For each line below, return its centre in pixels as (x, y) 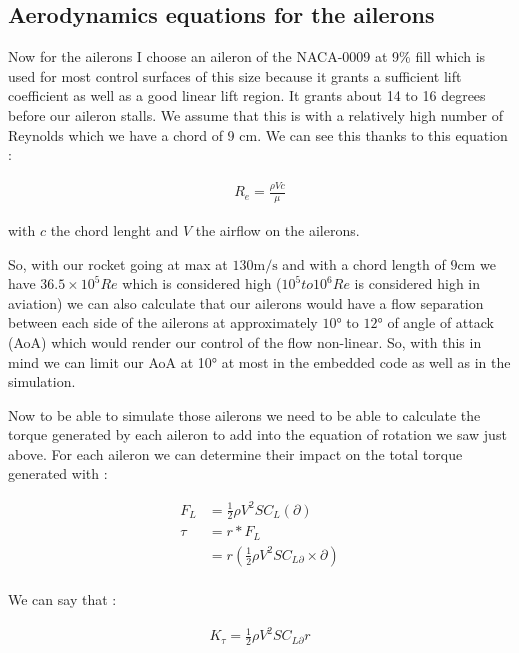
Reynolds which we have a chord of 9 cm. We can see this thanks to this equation (258, 134)
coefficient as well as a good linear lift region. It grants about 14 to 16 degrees (247, 95)
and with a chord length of (364, 263)
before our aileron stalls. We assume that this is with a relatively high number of (255, 114)
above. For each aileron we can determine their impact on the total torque (235, 453)
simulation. (42, 381)
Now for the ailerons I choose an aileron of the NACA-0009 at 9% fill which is (247, 56)
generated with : (58, 473)
